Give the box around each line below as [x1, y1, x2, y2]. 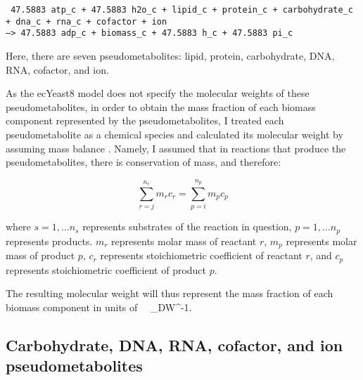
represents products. [6, 233, 93, 248]
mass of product [6, 248, 75, 263]
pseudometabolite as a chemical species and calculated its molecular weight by [6, 126, 343, 141]
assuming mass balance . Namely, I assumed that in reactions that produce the [6, 140, 346, 155]
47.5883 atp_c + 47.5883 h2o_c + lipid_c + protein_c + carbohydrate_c [11, 5, 353, 15]
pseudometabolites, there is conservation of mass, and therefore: [6, 155, 281, 169]
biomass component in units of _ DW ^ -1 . [6, 299, 192, 314]
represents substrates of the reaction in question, [82, 219, 292, 234]
